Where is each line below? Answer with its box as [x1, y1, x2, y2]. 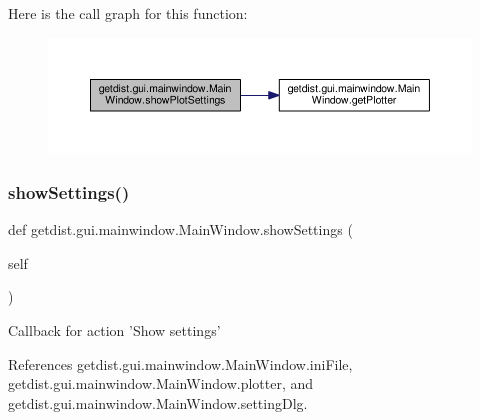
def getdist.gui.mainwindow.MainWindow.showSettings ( [8, 219, 353, 240]
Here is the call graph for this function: [8, 3, 248, 23]
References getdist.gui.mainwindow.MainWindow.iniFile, [8, 353, 353, 374]
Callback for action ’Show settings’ [8, 320, 221, 340]
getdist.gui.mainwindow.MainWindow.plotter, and [8, 373, 314, 394]
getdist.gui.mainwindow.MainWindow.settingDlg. [8, 392, 308, 413]
